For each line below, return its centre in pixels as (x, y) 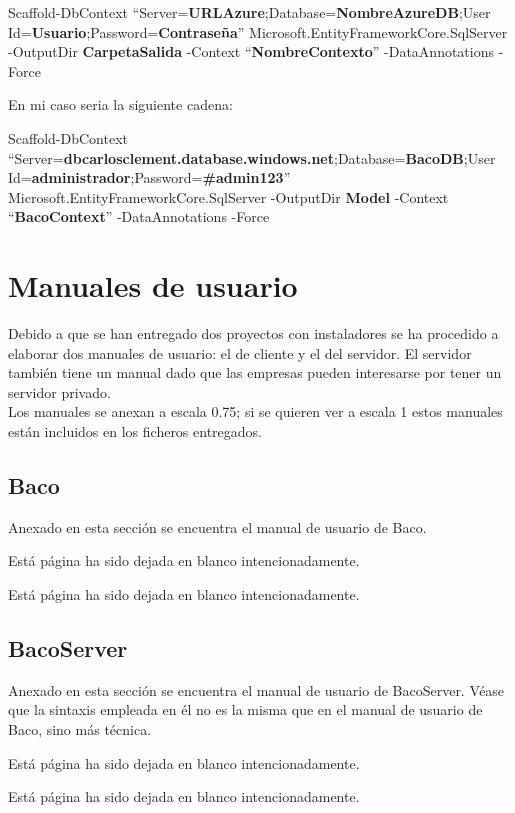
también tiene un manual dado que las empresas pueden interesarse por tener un (255, 372)
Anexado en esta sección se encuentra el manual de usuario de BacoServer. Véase (256, 689)
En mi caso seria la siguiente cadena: (120, 104)
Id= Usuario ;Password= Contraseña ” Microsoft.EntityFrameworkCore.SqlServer (258, 31)
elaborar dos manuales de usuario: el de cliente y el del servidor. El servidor (240, 352)
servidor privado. (59, 391)
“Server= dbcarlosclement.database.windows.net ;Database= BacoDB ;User (252, 157)
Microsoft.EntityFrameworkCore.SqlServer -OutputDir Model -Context (228, 196)
